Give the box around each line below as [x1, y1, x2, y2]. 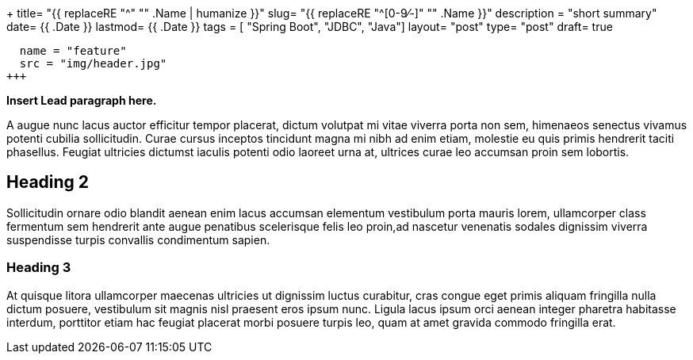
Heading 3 [6, 259, 71, 276]
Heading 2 [6, 172, 90, 193]
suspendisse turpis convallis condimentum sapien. [6, 232, 270, 247]
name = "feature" [19, 44, 127, 57]
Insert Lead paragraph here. [6, 94, 157, 107]
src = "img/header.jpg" [19, 57, 167, 70]
